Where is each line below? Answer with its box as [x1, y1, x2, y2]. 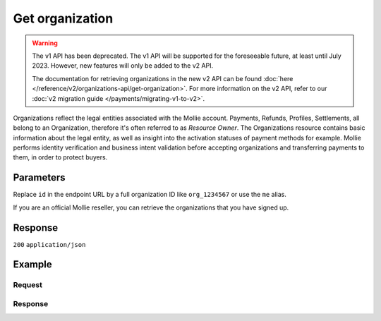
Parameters [13, 171, 66, 183]
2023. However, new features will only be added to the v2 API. [32, 61, 214, 70]
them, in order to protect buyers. [13, 153, 108, 162]
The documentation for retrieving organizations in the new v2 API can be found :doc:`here [32, 74, 294, 83]
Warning [32, 39, 58, 47]
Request [13, 280, 42, 290]
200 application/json [13, 241, 86, 248]
